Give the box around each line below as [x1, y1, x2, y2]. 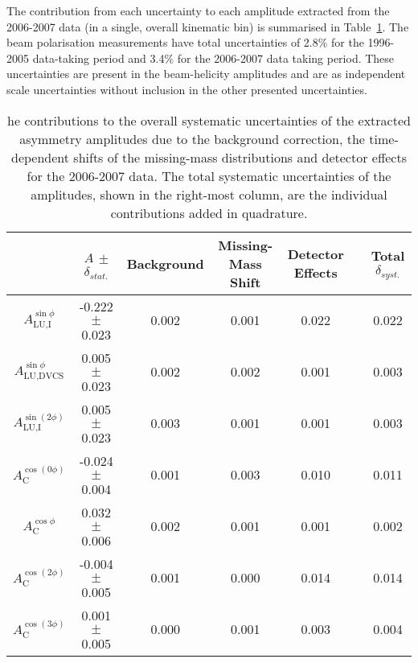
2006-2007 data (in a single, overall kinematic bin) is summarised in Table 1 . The [6, 18, 409, 35]
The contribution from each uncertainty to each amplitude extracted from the [6, 2, 390, 19]
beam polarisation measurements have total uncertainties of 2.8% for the [6, 34, 364, 51]
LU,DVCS [23, 371, 64, 381]
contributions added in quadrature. [110, 203, 308, 222]
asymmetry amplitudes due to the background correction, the [19, 129, 365, 148]
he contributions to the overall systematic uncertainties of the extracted [7, 110, 411, 130]
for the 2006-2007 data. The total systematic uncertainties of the [27, 166, 391, 185]
